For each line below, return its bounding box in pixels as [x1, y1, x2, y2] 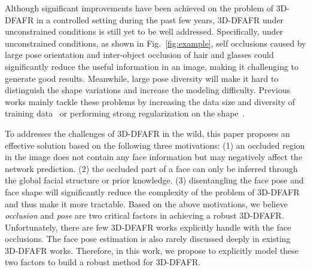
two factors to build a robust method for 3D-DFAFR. [5, 256, 201, 268]
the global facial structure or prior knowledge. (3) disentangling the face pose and [5, 174, 304, 186]
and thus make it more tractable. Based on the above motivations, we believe [5, 197, 288, 210]
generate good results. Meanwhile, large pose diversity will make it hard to [5, 72, 279, 84]
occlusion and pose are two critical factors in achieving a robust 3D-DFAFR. [5, 209, 284, 222]
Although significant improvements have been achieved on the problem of [5, 2, 274, 14]
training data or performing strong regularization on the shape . [5, 107, 245, 119]
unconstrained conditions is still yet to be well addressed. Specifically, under [5, 25, 283, 38]
